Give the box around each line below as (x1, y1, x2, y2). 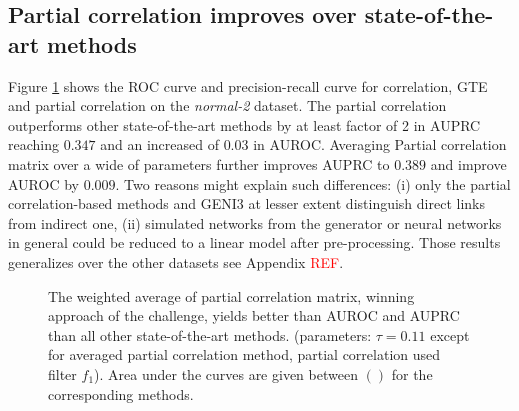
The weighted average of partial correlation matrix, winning (48, 285, 415, 306)
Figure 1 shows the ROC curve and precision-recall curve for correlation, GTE (8, 75, 488, 96)
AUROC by (8, 173, 79, 194)
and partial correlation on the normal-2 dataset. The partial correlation (8, 95, 447, 116)
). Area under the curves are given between (94, 363, 358, 384)
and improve (430, 153, 507, 174)
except (430, 324, 470, 345)
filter (48, 363, 77, 384)
